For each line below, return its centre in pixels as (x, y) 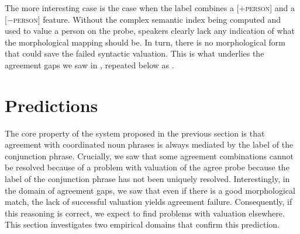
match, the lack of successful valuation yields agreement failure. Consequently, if (149, 202)
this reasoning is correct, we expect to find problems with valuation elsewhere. (145, 213)
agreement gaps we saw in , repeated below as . (89, 64)
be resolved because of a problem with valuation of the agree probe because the (147, 167)
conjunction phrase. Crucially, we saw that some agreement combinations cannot (149, 156)
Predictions (51, 105)
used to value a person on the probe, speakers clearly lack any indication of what (150, 31)
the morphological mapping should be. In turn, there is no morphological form (145, 42)
